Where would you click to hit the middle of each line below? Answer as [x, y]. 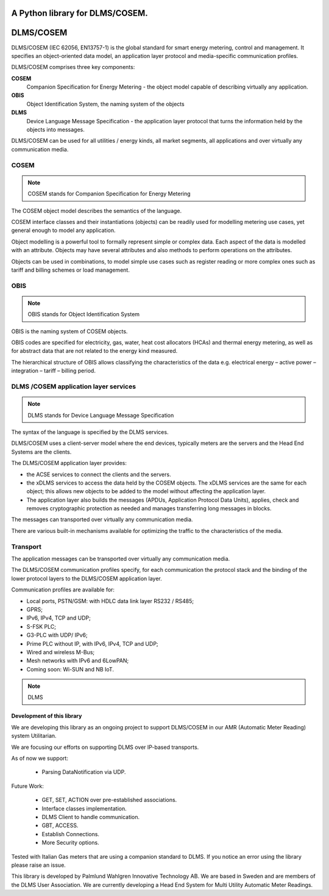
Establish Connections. [71, 834]
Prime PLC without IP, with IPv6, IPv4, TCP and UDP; [92, 643]
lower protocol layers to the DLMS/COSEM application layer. [87, 578]
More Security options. [71, 843]
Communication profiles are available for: [63, 590]
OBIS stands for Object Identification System [84, 314]
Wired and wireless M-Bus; [60, 652]
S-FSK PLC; [41, 626]
